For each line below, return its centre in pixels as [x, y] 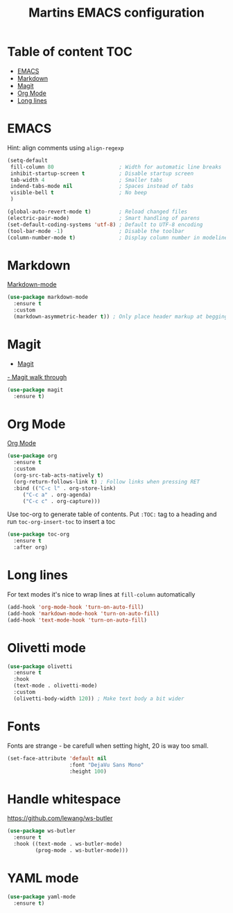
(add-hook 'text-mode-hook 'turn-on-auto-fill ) [77, 620]
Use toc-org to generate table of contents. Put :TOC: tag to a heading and [112, 514]
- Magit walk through [37, 377]
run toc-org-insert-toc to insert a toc [61, 522]
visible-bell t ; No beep [79, 193]
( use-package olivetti [40, 666]
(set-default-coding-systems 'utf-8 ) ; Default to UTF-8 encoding [105, 224]
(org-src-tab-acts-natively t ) [59, 476]
